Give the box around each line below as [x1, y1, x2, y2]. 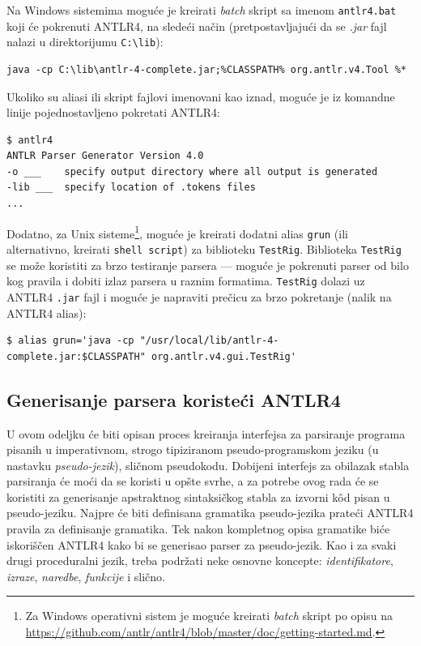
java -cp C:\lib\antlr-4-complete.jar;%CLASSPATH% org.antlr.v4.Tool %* [6, 63, 406, 75]
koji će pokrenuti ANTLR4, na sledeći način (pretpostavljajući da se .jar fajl [6, 17, 387, 34]
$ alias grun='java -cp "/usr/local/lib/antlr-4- [6, 335, 279, 347]
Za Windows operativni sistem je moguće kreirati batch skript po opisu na [25, 607, 393, 624]
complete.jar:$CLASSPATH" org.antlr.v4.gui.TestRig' [6, 350, 296, 362]
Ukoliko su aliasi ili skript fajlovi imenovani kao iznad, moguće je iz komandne [6, 88, 395, 105]
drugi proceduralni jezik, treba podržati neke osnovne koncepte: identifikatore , [6, 552, 393, 569]
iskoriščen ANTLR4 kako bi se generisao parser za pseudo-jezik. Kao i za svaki [6, 536, 397, 553]
